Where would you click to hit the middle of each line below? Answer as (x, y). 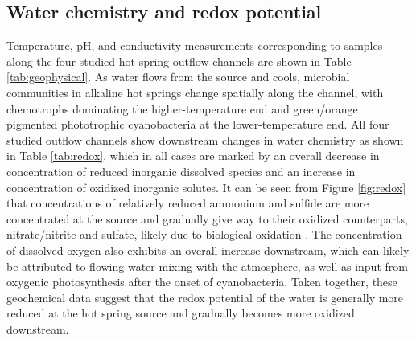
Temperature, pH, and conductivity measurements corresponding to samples (195, 45)
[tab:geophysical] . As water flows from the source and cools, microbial (178, 77)
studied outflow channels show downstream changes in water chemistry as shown (205, 139)
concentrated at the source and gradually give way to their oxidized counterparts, (207, 218)
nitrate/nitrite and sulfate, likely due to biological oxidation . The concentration (204, 234)
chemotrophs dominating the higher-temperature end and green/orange (182, 108)
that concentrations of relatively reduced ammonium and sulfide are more (188, 203)
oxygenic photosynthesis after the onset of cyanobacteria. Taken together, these (202, 282)
